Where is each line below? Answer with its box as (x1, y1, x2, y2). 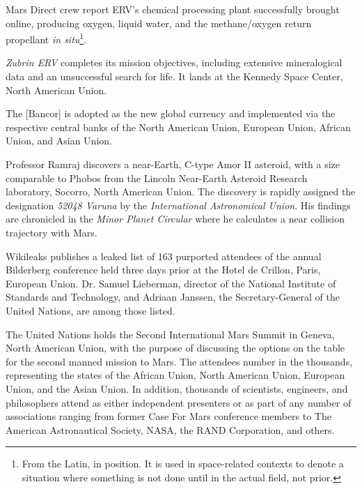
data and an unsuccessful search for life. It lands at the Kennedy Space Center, (6, 69, 343, 84)
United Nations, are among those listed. (6, 303, 175, 317)
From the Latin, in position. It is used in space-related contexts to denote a (22, 456, 344, 471)
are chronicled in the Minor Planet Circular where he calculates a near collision (6, 211, 345, 226)
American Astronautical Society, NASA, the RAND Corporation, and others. (6, 422, 335, 437)
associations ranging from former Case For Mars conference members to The (6, 409, 331, 423)
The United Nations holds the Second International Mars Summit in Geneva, (6, 326, 335, 341)
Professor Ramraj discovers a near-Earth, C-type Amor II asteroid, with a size (6, 157, 340, 171)
